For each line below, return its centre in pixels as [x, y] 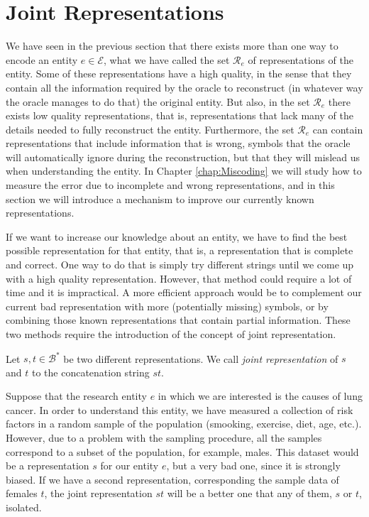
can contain [338, 129]
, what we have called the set [167, 59]
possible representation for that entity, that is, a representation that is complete [180, 250]
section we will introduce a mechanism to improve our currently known [160, 198]
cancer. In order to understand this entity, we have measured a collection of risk [180, 409]
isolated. [24, 507]
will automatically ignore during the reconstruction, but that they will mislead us [183, 157]
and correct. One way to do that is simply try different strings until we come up [180, 265]
